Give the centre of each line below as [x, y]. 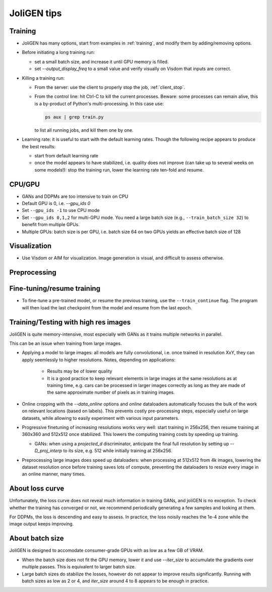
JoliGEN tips [36, 13]
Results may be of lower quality [80, 371]
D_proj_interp [48, 451]
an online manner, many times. [54, 474]
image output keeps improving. [42, 524]
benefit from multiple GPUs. [51, 225]
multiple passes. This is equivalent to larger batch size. [79, 567]
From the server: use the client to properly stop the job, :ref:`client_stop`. [110, 87]
